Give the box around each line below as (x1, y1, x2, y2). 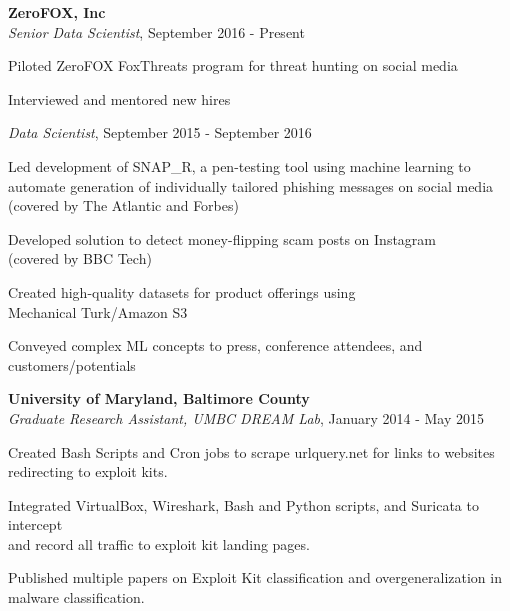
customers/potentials (8, 354, 136, 375)
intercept (8, 514, 63, 535)
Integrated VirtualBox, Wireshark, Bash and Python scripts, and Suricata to (8, 494, 479, 515)
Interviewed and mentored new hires (8, 88, 231, 109)
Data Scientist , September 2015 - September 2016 (8, 122, 312, 143)
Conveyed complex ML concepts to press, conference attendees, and (8, 335, 423, 356)
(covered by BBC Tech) (8, 248, 152, 269)
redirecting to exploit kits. (8, 461, 168, 482)
